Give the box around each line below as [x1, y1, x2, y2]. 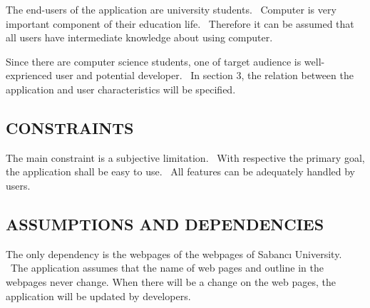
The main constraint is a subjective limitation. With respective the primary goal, [6, 150, 365, 165]
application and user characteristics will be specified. [6, 81, 236, 96]
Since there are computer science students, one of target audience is [6, 53, 302, 68]
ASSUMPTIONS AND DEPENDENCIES [6, 212, 324, 235]
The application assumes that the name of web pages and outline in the [10, 260, 324, 275]
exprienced [6, 68, 52, 83]
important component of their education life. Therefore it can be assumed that [6, 16, 354, 31]
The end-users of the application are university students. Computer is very [6, 2, 336, 16]
